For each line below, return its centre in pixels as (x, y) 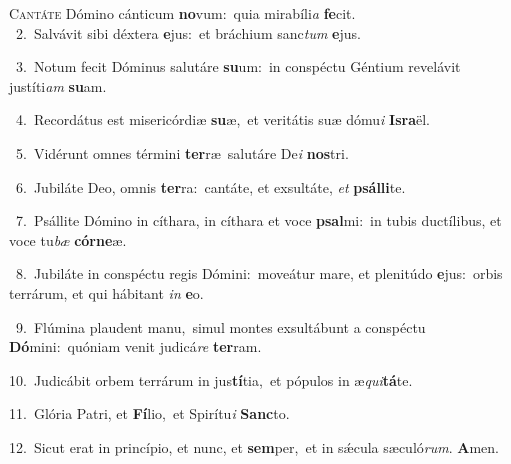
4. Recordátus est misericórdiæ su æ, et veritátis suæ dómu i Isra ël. (223, 119)
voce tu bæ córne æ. (68, 239)
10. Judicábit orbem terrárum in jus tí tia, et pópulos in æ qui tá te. (211, 379)
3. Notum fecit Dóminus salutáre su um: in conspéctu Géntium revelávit (238, 66)
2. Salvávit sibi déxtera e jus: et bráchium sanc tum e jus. (188, 32)
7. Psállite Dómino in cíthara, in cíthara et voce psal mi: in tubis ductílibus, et (258, 220)
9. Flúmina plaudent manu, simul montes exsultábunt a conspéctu (220, 326)
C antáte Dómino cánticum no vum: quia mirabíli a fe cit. (182, 13)
